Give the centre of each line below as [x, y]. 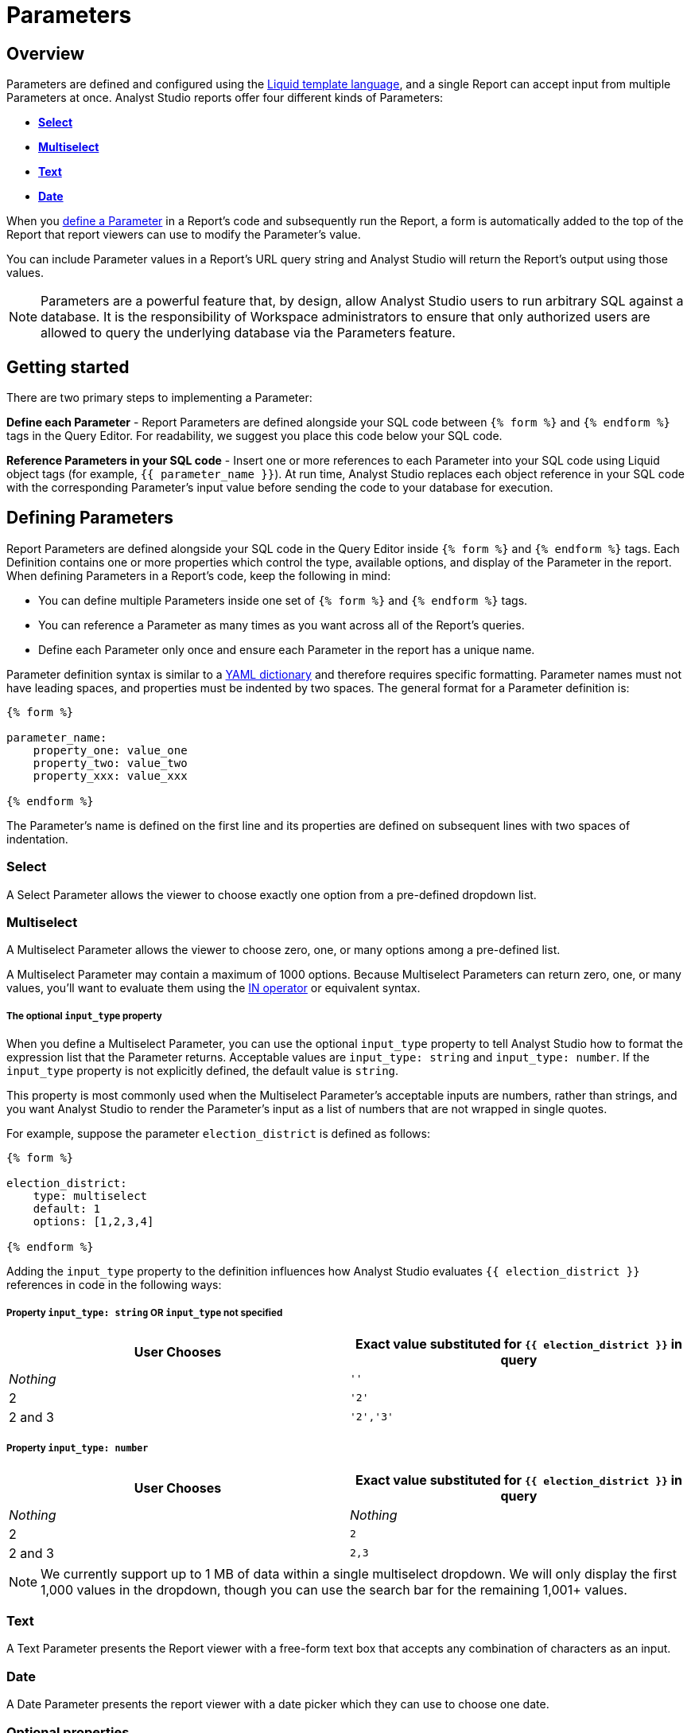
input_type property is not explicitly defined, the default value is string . [203, 1071]
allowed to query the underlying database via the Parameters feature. [248, 333]
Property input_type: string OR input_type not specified [145, 1312]
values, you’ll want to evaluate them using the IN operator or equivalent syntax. [214, 988]
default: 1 [67, 1209]
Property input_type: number [78, 1449]
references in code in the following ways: [114, 1285]
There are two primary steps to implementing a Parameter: [159, 398]
